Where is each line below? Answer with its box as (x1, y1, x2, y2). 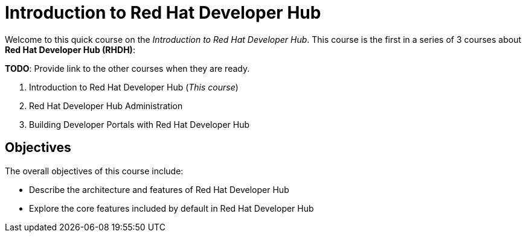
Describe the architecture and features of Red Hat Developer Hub (29, 184, 289, 195)
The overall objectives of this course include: (5, 165, 184, 176)
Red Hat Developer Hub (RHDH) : (5, 44, 135, 55)
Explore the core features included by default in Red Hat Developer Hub (29, 203, 314, 213)
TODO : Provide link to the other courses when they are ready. (5, 63, 250, 74)
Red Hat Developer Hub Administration (29, 100, 183, 111)
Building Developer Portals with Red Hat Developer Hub (29, 119, 250, 130)
